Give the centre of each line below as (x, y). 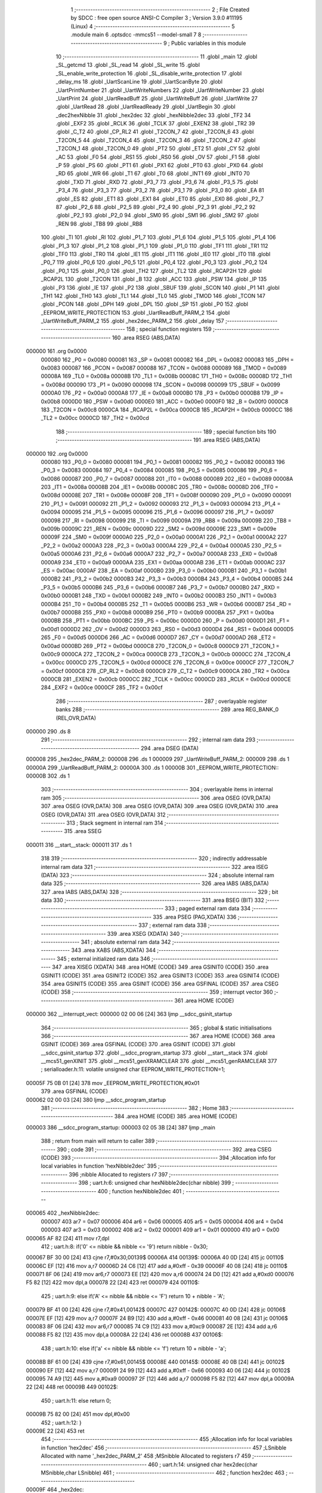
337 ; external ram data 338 (172, 925)
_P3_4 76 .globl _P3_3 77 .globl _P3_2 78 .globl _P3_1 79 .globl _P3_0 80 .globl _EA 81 (160, 191)
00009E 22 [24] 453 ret (55, 1431)
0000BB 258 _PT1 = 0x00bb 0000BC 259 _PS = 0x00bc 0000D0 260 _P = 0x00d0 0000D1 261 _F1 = (165, 620)
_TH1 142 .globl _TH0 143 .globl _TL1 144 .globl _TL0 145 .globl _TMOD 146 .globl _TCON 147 (153, 296)
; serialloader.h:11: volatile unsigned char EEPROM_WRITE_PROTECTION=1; (133, 1070)
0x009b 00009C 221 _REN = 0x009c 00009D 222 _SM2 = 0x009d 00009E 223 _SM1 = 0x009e (159, 529)
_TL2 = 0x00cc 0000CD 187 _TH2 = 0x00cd (95, 418)
